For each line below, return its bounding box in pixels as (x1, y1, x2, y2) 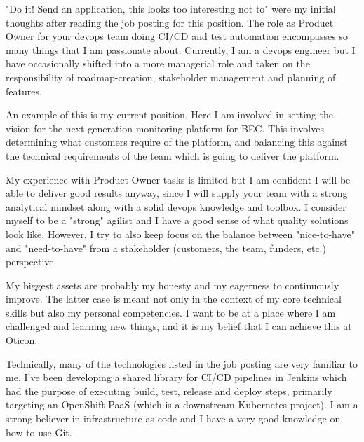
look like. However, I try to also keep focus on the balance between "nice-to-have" (6, 226, 355, 241)
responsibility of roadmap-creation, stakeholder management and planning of (6, 69, 336, 84)
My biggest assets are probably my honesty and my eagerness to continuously (6, 277, 339, 292)
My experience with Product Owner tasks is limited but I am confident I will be (6, 172, 351, 186)
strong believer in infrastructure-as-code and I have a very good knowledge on (6, 411, 341, 426)
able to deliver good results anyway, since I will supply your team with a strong (6, 186, 348, 200)
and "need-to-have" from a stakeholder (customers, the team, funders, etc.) (6, 240, 326, 255)
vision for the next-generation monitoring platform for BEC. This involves (6, 120, 324, 135)
